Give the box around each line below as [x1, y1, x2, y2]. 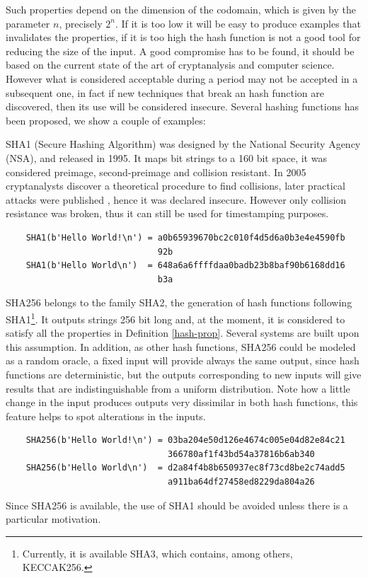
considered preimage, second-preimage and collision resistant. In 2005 [6, 164, 306, 179]
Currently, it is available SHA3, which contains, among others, [22, 545, 293, 560]
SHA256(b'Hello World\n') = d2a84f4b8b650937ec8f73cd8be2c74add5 [25, 463, 345, 473]
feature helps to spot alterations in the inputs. [6, 408, 206, 423]
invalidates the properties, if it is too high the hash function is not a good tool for [6, 30, 361, 45]
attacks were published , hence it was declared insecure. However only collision [6, 192, 347, 207]
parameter [6, 16, 50, 30]
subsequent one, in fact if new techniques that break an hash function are [6, 85, 324, 100]
